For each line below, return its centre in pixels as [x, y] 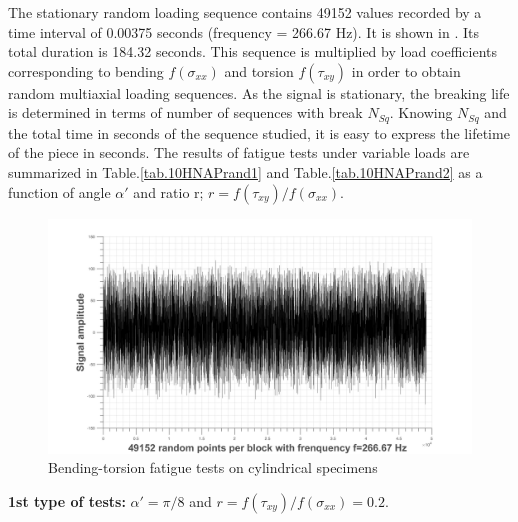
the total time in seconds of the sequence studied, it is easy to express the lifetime [259, 132]
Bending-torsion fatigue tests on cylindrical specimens [213, 467]
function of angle [59, 191]
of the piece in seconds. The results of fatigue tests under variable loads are [239, 152]
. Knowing [421, 112]
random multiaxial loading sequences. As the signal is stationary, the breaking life [259, 92]
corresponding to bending [86, 70]
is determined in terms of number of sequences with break [185, 112]
